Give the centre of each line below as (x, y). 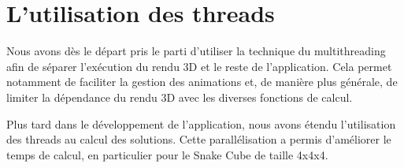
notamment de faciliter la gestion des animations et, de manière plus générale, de (202, 82)
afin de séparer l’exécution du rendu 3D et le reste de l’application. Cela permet (199, 66)
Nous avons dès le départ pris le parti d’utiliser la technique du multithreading (196, 51)
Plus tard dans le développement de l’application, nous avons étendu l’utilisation (201, 123)
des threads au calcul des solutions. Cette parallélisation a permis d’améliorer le (199, 139)
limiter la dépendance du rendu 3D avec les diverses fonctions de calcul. (180, 97)
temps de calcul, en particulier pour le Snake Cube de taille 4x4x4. (167, 154)
